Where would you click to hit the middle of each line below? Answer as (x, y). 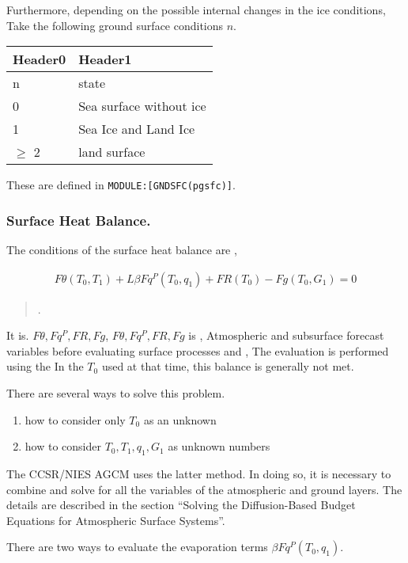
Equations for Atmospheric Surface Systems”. (116, 520)
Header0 (40, 59)
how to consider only (75, 419)
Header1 (105, 59)
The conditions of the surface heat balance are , (122, 250)
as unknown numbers (219, 446)
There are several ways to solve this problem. (116, 393)
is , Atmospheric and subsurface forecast (286, 335)
